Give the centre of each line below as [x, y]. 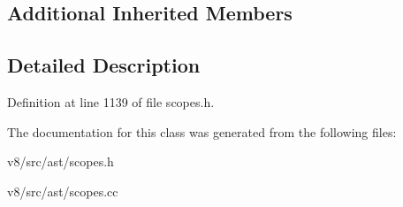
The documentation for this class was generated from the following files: [202, 131]
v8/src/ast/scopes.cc [63, 191]
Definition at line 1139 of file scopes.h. [111, 101]
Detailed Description [104, 65]
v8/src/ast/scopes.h [61, 161]
